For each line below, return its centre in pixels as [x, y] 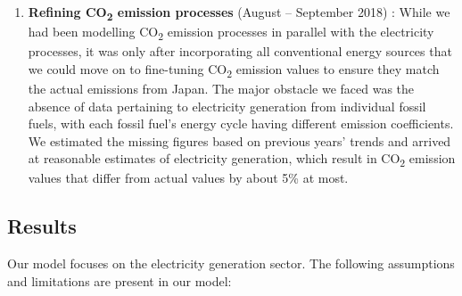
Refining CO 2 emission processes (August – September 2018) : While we [239, 13]
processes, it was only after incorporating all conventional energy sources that [240, 51]
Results [42, 226]
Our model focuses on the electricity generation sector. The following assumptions [231, 263]
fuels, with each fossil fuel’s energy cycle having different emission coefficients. [241, 123]
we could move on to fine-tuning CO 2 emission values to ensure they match [234, 70]
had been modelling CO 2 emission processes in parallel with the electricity [231, 33]
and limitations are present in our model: [120, 280]
